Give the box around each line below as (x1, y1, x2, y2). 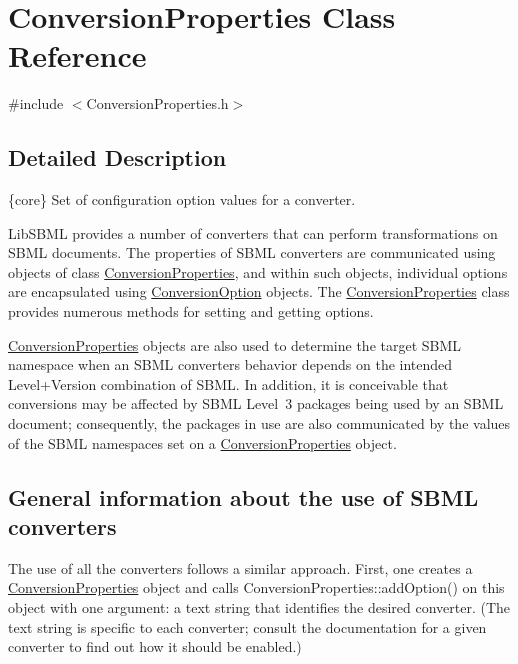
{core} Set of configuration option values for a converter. (8, 189, 356, 210)
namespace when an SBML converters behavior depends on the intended (8, 354, 453, 375)
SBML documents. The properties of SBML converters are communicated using (8, 242, 496, 263)
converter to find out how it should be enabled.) (8, 636, 302, 657)
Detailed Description (8, 142, 227, 173)
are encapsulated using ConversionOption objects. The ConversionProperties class (8, 281, 510, 302)
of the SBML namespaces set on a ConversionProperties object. (8, 432, 397, 453)
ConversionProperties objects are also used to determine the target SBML (8, 334, 462, 355)
